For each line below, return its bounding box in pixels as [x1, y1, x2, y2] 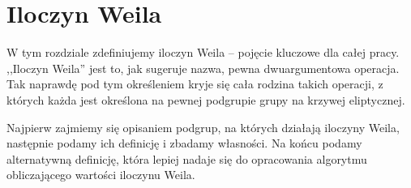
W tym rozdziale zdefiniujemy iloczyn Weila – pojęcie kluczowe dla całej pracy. [6, 44, 400, 61]
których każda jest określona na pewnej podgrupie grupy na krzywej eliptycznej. [6, 91, 405, 108]
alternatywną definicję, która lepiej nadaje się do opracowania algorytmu [6, 150, 367, 167]
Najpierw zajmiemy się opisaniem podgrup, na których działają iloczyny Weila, [6, 118, 400, 135]
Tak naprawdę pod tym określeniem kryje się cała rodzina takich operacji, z [6, 75, 383, 92]
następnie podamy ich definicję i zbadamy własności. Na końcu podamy [6, 135, 362, 152]
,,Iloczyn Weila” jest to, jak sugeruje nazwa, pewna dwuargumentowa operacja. [6, 59, 400, 76]
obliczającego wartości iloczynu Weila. [6, 166, 195, 183]
